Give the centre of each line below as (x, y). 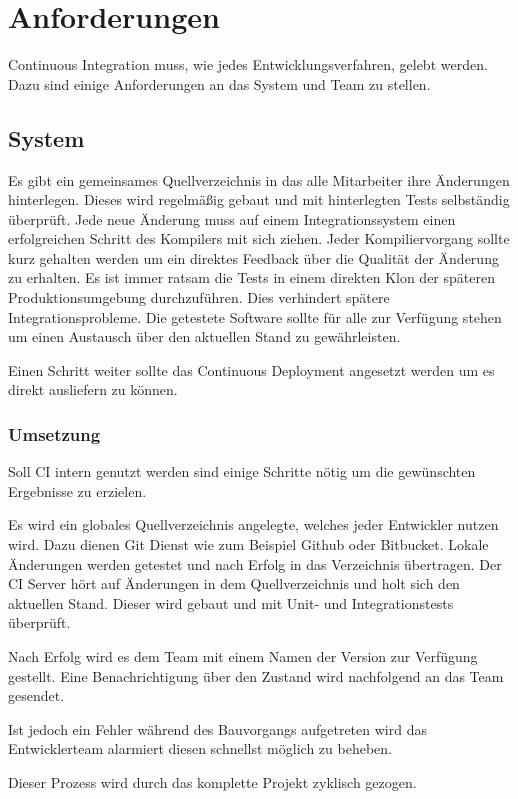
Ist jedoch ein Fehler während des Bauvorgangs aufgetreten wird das (217, 728)
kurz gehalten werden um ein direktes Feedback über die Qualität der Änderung (253, 257)
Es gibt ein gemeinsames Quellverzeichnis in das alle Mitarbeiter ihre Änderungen (259, 179)
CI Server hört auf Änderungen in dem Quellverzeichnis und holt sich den (234, 583)
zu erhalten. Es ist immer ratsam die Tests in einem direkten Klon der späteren (251, 277)
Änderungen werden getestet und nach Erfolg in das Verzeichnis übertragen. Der (255, 563)
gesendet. (36, 695)
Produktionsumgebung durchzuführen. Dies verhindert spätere (199, 297)
